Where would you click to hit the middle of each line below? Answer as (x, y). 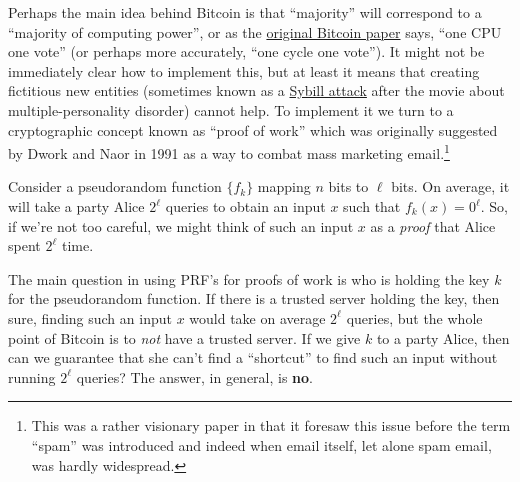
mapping (284, 186)
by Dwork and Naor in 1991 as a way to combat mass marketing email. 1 (229, 151)
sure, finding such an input (90, 317)
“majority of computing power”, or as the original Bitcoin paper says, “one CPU (255, 31)
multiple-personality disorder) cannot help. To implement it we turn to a (231, 109)
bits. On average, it (450, 186)
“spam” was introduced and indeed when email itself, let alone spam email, (261, 444)
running (32, 376)
